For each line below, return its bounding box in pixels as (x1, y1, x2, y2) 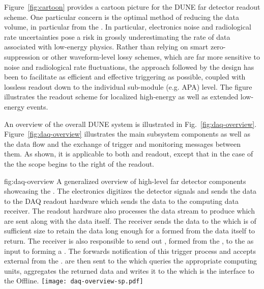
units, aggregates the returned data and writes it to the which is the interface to (4, 265, 254, 276)
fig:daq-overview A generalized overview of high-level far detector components (4, 175, 246, 186)
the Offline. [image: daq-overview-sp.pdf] (4, 275, 143, 286)
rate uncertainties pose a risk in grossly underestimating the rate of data (4, 31, 230, 42)
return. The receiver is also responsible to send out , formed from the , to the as (4, 235, 254, 246)
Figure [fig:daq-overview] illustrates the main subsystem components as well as (4, 128, 250, 139)
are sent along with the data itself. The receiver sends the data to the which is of (4, 215, 256, 226)
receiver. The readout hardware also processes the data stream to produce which (4, 205, 255, 216)
